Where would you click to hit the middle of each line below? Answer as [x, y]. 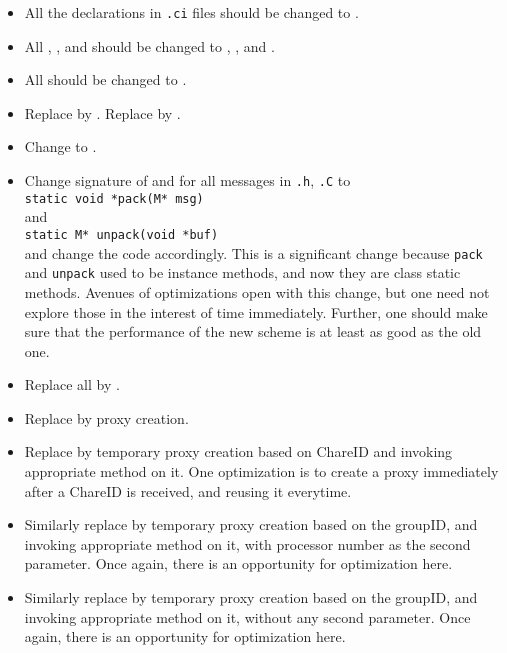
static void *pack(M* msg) [114, 198]
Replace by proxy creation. [106, 417]
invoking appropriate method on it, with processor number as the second [247, 543]
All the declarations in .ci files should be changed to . [191, 12]
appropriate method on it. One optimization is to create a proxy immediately [261, 471]
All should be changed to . [105, 79]
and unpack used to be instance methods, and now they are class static [242, 272]
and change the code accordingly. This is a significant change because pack [253, 252]
